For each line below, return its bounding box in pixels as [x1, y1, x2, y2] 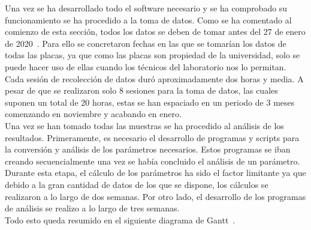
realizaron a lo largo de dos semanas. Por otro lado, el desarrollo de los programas [5, 190, 306, 202]
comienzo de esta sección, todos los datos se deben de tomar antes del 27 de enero [5, 25, 306, 38]
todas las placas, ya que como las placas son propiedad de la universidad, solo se [5, 49, 300, 61]
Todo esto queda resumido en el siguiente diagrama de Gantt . [5, 213, 235, 226]
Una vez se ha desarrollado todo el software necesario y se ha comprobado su [5, 2, 288, 14]
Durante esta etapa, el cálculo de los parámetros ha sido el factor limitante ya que [5, 166, 306, 179]
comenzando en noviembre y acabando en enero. [5, 107, 182, 120]
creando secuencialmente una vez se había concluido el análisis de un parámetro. [5, 154, 300, 167]
